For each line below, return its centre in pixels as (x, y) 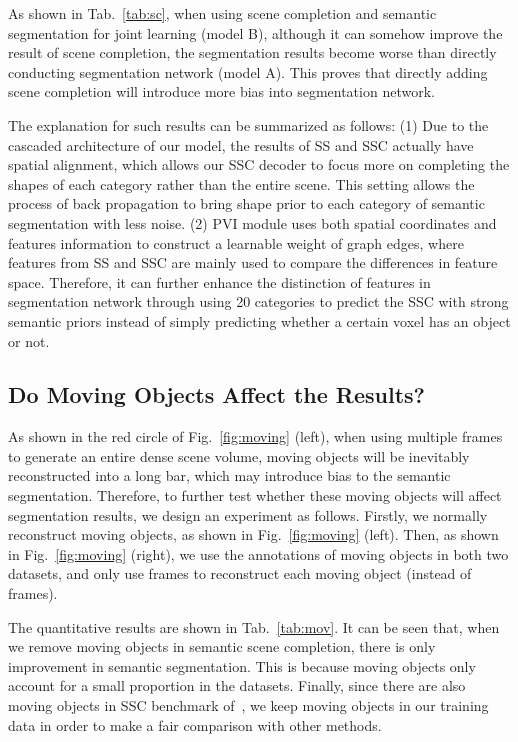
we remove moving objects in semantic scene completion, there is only (222, 646)
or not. (29, 340)
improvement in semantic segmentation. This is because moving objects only (242, 665)
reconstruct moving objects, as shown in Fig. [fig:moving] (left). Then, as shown (253, 534)
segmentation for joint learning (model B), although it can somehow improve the (255, 32)
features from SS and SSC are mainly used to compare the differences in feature (253, 262)
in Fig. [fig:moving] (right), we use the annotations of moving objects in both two (258, 553)
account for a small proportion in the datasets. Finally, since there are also (237, 685)
